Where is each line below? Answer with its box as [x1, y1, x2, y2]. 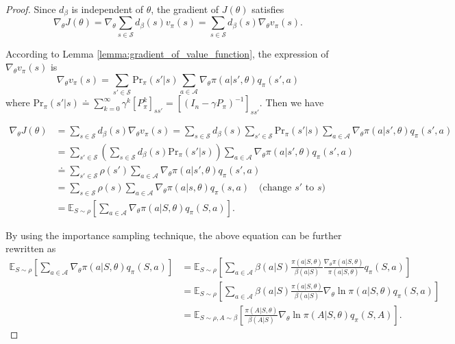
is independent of [71, 2, 144, 16]
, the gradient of [151, 2, 219, 16]
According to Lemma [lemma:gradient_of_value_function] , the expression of [5, 46, 329, 60]
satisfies [251, 2, 284, 16]
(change [259, 182, 292, 193]
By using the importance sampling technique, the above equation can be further [5, 228, 342, 242]
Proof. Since [5, 2, 56, 16]
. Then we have [259, 95, 324, 110]
